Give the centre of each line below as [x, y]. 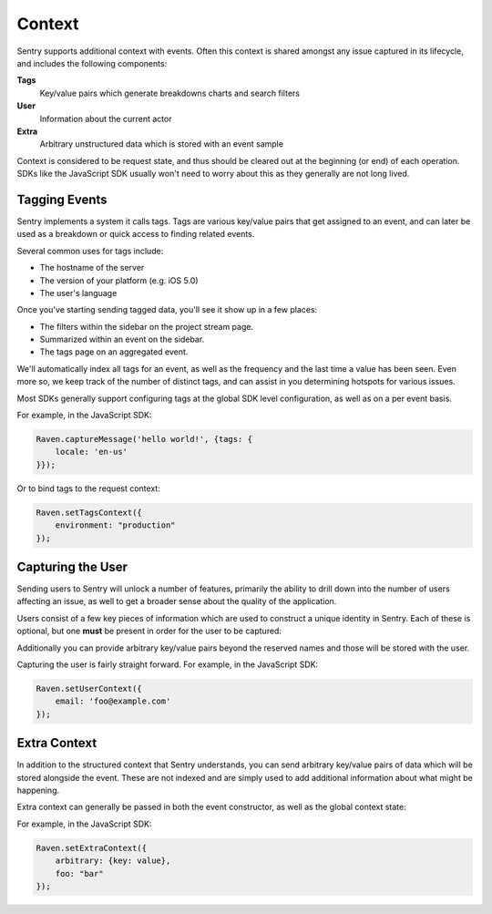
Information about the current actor [106, 118]
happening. [38, 791]
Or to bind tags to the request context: [89, 488]
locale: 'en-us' [91, 452]
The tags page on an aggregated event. [114, 352]
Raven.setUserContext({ [89, 688]
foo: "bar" [79, 873]
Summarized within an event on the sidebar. [122, 339]
